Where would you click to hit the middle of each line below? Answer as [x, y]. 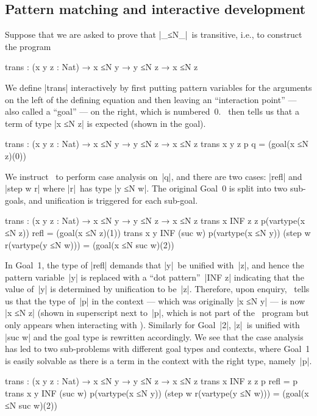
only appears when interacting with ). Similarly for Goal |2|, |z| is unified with [152, 325]
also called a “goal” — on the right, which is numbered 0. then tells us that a [152, 111]
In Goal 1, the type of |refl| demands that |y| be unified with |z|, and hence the [155, 265]
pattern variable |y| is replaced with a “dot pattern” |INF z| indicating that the [155, 277]
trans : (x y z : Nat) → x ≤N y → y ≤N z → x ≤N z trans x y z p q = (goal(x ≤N [157, 144]
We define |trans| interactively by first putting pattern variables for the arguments [158, 87]
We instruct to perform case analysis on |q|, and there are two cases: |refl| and [154, 176]
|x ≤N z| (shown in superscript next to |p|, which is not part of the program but [157, 313]
